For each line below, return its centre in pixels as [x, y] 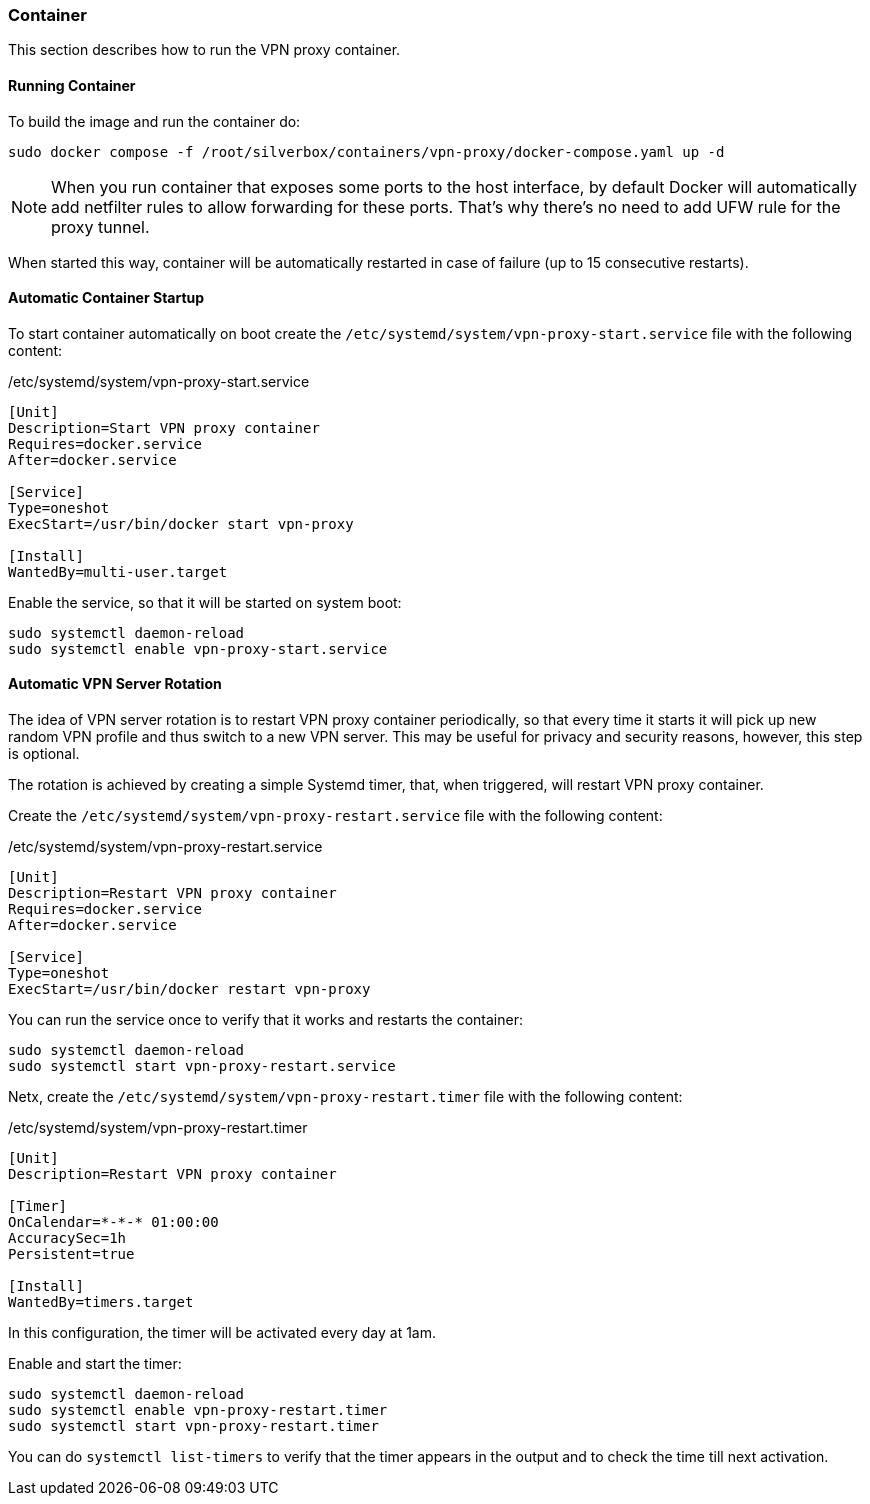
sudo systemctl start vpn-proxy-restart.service [202, 1066]
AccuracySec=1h [67, 1238]
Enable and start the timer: [95, 1364]
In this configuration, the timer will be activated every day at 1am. [222, 1333]
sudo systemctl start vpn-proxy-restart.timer [193, 1426]
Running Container [72, 85]
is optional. [44, 754]
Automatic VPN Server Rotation [115, 684]
